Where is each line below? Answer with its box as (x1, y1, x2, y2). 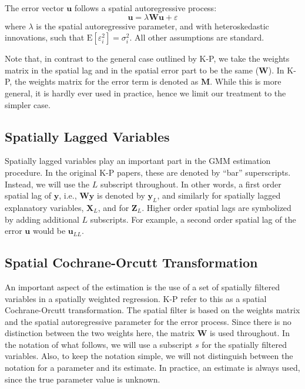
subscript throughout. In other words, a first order (100, 177, 281, 190)
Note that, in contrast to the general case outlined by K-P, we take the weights (5, 52, 290, 65)
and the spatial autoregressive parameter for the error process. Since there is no (5, 315, 291, 327)
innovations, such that (5, 31, 85, 43)
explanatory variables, (5, 201, 84, 213)
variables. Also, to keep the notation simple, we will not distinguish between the (5, 350, 293, 362)
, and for (98, 201, 129, 213)
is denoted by (97, 189, 145, 202)
